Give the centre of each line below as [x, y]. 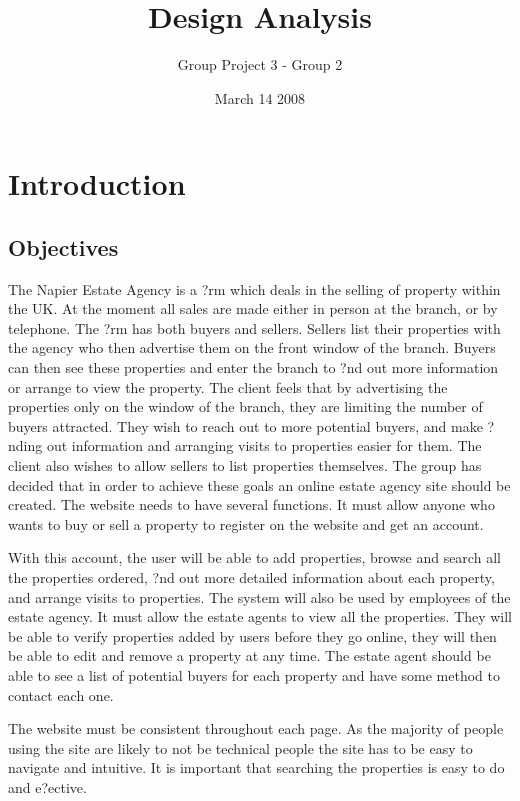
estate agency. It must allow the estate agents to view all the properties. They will [260, 616]
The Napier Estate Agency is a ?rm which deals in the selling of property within [254, 288]
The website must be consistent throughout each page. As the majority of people [256, 728]
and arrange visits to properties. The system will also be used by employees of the [259, 596]
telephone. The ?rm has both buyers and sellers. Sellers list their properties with [254, 327]
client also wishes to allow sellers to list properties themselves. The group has [245, 465]
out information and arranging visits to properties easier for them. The [264, 445]
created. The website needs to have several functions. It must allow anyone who [251, 504]
